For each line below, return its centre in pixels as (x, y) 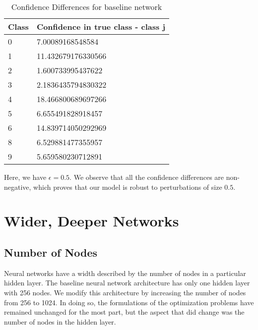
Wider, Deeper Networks (92, 221)
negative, (18, 187)
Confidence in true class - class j (101, 27)
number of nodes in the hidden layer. (60, 321)
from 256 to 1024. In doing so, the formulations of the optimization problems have (129, 302)
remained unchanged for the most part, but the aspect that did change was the (124, 312)
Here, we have (25, 177)
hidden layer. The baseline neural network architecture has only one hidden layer (127, 283)
